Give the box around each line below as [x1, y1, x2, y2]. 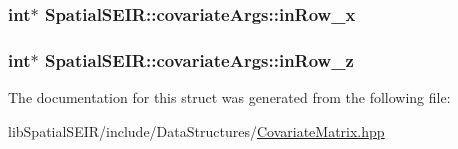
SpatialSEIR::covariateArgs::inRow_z [44, 47, 354, 72]
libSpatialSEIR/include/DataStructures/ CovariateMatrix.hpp [8, 120, 385, 141]
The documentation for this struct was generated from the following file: [8, 87, 451, 108]
